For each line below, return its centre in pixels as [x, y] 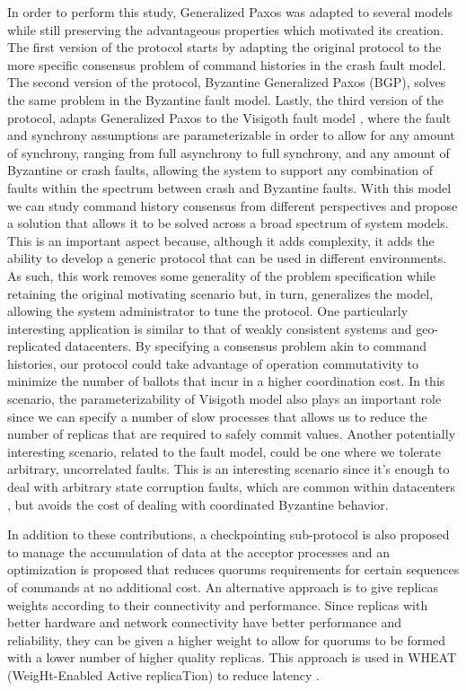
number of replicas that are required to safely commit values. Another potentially [232, 434]
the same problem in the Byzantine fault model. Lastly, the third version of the [226, 99]
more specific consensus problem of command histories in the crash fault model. [227, 64]
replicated [34, 346]
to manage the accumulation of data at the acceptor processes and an [199, 551]
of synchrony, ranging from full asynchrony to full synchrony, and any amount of [229, 152]
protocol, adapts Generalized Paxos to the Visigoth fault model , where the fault [229, 117]
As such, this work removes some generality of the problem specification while [221, 275]
